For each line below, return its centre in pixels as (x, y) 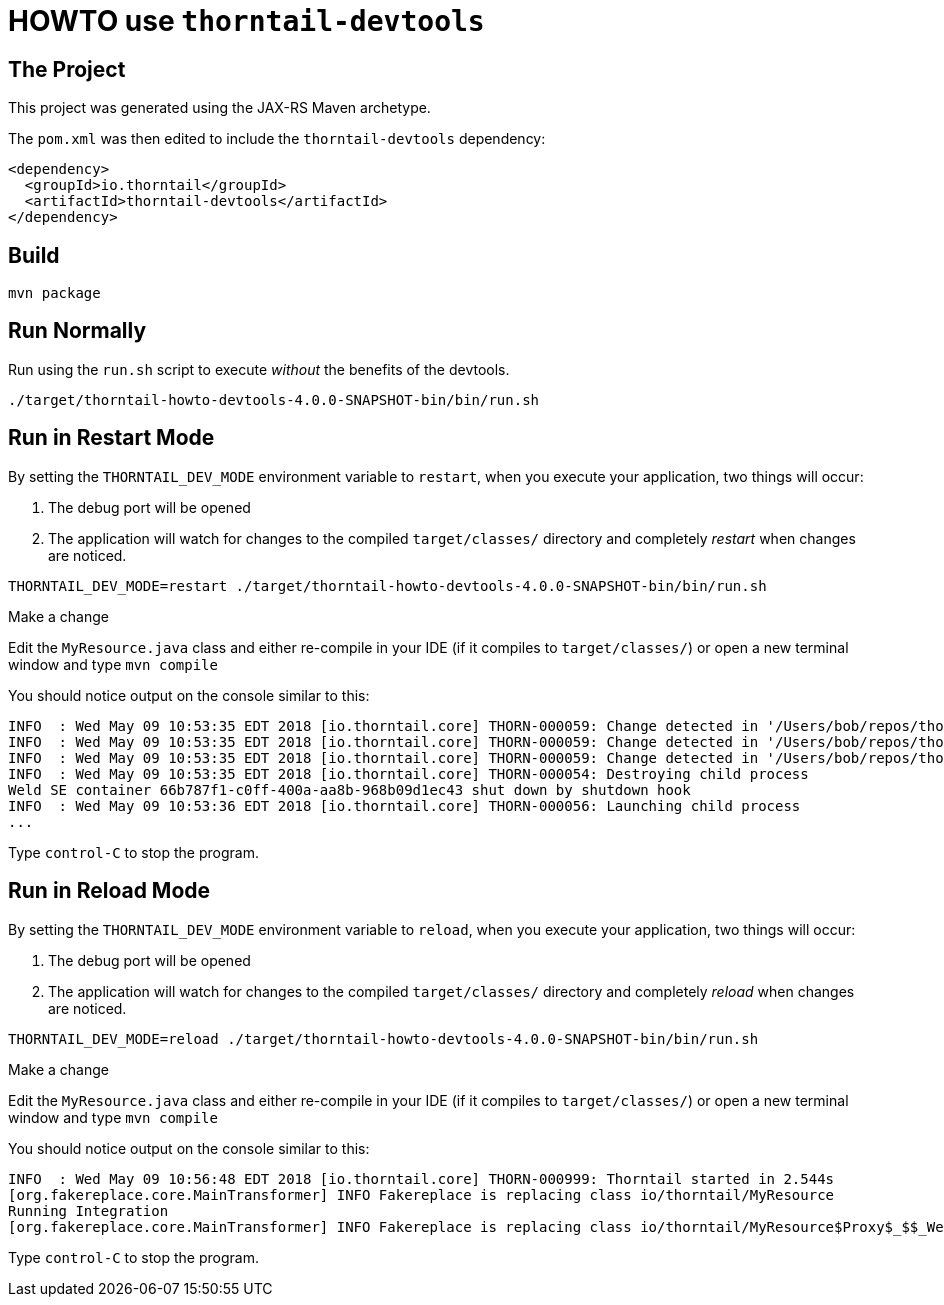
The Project (67, 69)
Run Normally (77, 331)
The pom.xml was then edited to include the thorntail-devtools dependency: (277, 139)
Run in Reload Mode (109, 891)
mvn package (54, 293)
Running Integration (88, 1210)
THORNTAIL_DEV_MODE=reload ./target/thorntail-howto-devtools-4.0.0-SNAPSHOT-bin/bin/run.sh (383, 1038)
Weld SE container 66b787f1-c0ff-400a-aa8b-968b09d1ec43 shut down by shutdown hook (349, 789)
